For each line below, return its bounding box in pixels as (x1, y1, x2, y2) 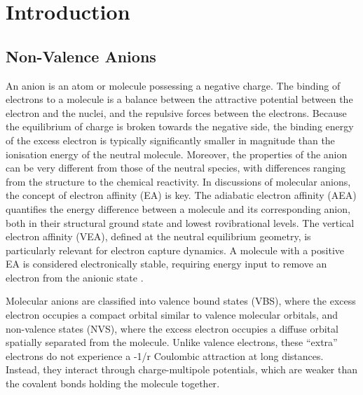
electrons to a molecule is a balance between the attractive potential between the (6, 92, 353, 106)
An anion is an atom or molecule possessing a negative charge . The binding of (6, 78, 341, 92)
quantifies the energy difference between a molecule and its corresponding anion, (6, 201, 350, 216)
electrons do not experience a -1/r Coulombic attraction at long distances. (6, 348, 324, 363)
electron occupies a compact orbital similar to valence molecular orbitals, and (6, 307, 338, 322)
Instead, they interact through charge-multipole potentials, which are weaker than (6, 362, 358, 377)
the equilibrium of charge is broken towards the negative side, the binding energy (6, 119, 354, 134)
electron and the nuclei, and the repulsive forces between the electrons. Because (6, 105, 347, 120)
